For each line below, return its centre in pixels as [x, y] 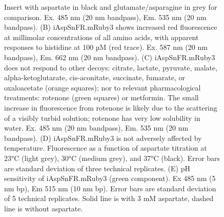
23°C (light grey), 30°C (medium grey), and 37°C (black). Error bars [112, 158]
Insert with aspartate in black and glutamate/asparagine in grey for [111, 7]
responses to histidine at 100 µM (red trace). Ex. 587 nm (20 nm [106, 47]
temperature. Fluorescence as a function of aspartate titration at [106, 148]
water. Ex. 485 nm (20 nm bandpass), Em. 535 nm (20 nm [96, 128]
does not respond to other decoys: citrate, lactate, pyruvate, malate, [111, 67]
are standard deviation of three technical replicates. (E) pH [97, 168]
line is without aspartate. [44, 208]
